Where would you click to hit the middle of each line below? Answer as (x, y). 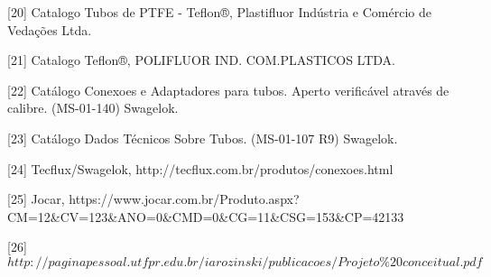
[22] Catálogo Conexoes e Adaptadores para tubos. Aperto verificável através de (228, 90)
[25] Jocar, (36, 199)
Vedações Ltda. (50, 29)
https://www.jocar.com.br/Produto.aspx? (184, 199)
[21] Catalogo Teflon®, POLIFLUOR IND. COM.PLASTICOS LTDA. (201, 60)
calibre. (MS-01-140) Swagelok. (93, 108)
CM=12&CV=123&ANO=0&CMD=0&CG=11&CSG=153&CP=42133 (206, 216)
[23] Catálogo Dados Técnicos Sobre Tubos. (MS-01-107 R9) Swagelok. (203, 138)
